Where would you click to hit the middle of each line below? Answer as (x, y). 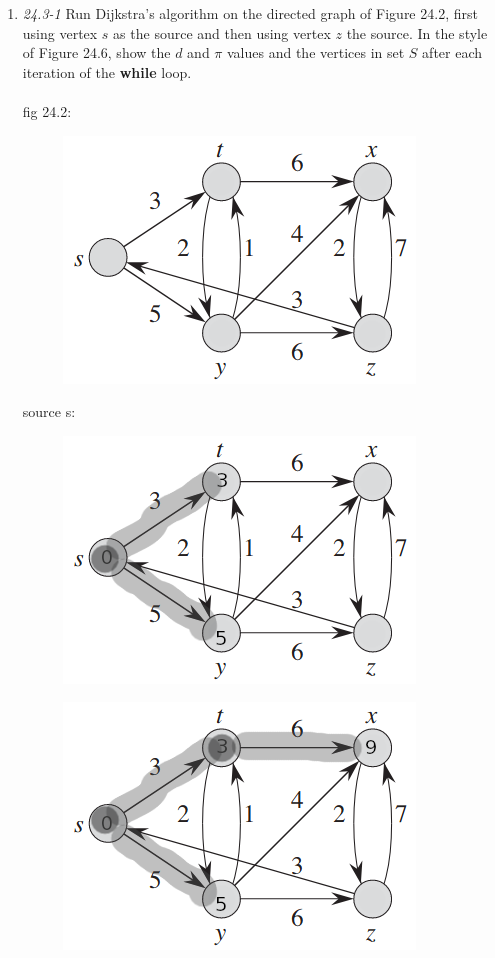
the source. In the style (417, 32)
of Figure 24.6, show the (96, 52)
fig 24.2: (47, 110)
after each (452, 52)
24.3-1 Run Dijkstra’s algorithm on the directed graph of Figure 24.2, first (250, 13)
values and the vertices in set (316, 52)
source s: (49, 411)
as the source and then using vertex (222, 32)
